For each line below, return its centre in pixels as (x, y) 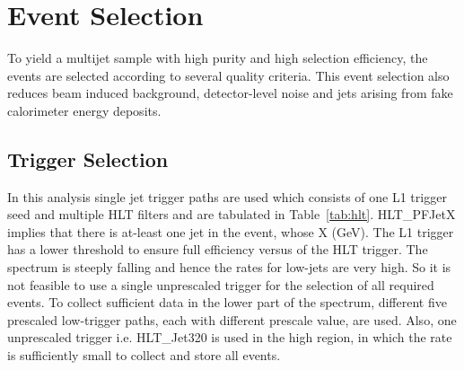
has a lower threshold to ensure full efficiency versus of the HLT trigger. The (218, 249)
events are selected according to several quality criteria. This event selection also (228, 75)
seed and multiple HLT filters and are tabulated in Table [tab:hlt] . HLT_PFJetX (232, 214)
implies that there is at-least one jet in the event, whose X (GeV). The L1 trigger (231, 231)
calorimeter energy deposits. (84, 110)
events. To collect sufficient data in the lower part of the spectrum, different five (227, 302)
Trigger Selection (88, 159)
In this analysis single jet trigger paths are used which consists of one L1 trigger (227, 196)
